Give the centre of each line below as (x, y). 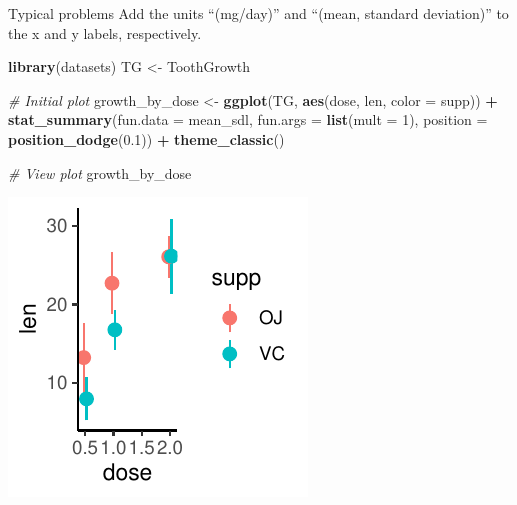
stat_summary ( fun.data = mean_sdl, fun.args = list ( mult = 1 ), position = (248, 119)
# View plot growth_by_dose (100, 172)
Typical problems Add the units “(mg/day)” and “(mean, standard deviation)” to (258, 13)
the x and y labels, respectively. (105, 32)
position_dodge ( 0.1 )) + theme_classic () (146, 138)
